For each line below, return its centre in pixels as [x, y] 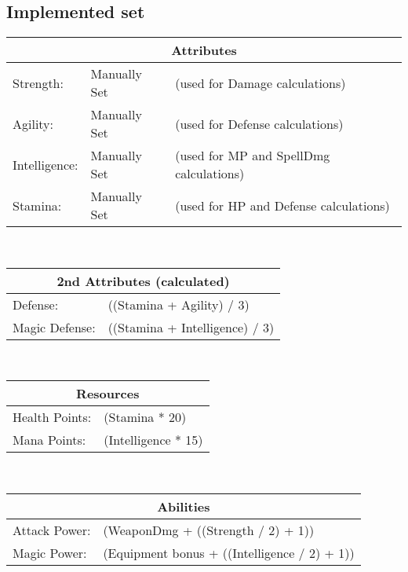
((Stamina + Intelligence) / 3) [191, 327]
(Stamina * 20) [145, 417]
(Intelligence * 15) [153, 440]
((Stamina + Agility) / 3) [178, 304]
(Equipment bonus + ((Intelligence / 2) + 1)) [229, 552]
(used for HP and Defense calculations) [282, 205]
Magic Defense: [54, 327]
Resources [108, 394]
